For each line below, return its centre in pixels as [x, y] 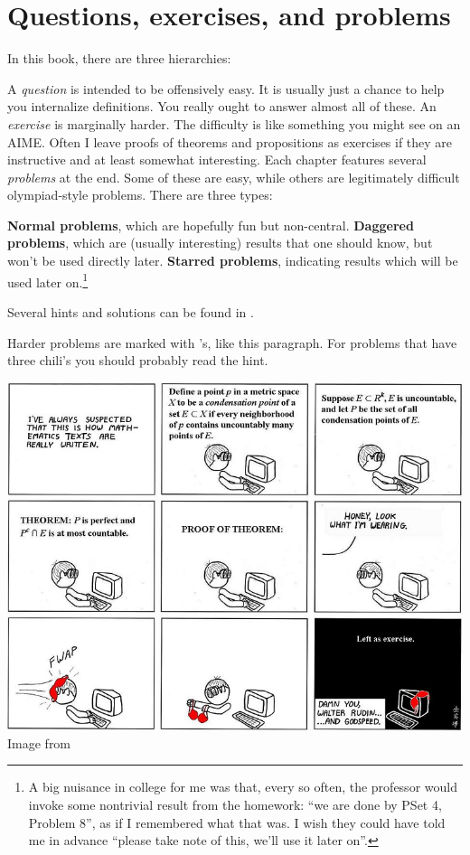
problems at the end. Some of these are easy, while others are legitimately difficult [234, 177]
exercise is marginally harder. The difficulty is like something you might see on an [234, 123]
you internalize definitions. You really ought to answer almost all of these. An [222, 106]
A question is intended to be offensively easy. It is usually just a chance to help [226, 88]
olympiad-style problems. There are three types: [140, 195]
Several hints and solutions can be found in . [131, 311]
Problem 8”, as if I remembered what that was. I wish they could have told [237, 822]
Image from [39, 742]
